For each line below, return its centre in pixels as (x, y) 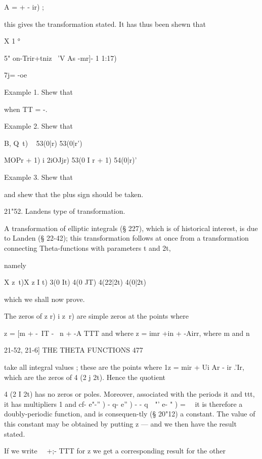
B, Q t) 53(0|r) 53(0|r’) (43, 143)
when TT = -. (26, 109)
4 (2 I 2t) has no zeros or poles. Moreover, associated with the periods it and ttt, (129, 394)
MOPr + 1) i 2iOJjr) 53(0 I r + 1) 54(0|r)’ (71, 160)
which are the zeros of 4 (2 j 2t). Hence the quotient (85, 377)
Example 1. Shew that (38, 91)
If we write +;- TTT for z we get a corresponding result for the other (115, 451)
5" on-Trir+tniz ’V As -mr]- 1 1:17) (60, 58)
